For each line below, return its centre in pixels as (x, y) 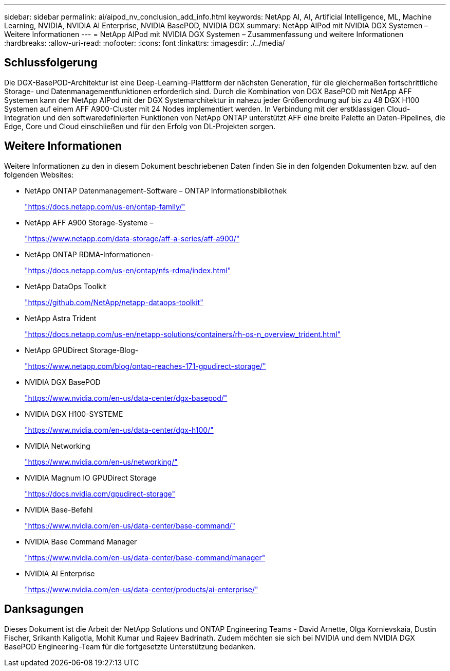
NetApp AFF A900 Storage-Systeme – (89, 222)
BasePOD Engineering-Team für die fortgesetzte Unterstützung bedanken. (130, 646)
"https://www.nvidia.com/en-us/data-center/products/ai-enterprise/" (142, 589)
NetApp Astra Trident (61, 318)
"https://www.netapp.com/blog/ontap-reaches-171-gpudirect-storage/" (145, 366)
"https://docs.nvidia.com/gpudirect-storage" (100, 493)
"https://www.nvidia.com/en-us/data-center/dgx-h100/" (119, 430)
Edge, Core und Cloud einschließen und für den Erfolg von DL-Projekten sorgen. (140, 126)
